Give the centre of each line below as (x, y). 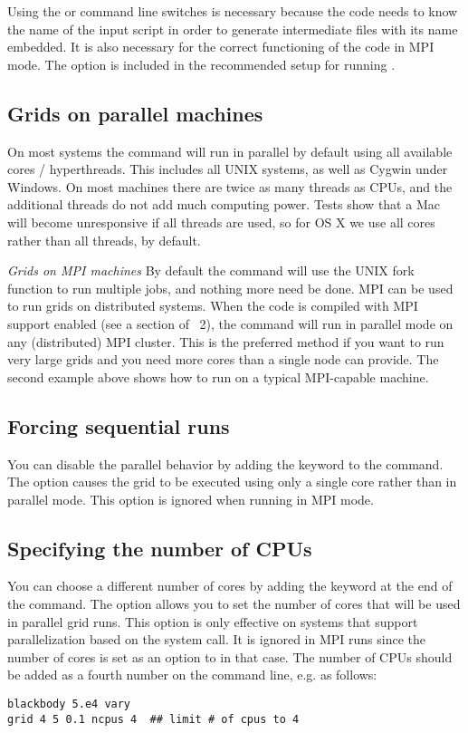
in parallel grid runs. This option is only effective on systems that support (213, 621)
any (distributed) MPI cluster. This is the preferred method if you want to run (226, 341)
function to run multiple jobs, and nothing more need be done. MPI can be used (230, 288)
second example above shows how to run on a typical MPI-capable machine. (218, 376)
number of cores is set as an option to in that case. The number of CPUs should (230, 656)
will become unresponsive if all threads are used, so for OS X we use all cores (221, 222)
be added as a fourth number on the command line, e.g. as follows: (192, 675)
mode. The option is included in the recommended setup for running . (201, 64)
